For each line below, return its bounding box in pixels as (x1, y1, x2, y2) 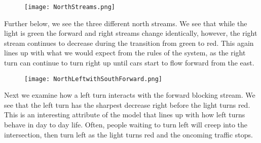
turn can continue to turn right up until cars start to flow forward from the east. (4, 57, 254, 68)
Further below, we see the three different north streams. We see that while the (4, 18, 247, 28)
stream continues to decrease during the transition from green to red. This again (4, 37, 254, 48)
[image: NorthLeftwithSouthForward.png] (24, 75, 163, 83)
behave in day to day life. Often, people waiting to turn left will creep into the (4, 119, 247, 130)
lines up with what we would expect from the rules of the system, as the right (4, 47, 246, 58)
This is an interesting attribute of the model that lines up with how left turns (4, 109, 245, 120)
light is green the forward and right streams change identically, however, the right (4, 28, 257, 38)
